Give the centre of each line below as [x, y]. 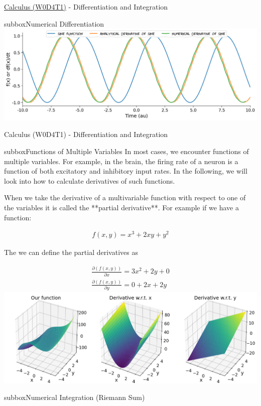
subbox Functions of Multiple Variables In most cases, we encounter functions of [126, 151]
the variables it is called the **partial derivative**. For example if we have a [121, 207]
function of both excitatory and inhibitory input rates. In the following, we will [126, 171]
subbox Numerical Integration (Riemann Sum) [75, 397]
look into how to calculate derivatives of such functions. [90, 180]
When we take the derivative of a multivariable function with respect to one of [125, 197]
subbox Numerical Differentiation [54, 23]
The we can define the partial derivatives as [71, 252]
